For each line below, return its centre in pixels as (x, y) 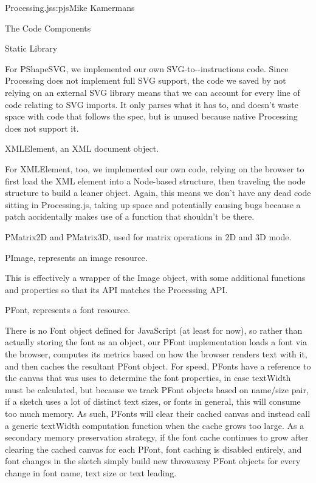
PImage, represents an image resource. (76, 257)
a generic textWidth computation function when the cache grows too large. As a (155, 425)
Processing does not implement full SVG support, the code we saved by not (146, 80)
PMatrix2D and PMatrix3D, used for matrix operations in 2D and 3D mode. (148, 236)
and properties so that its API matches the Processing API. (116, 289)
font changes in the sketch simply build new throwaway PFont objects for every (153, 461)
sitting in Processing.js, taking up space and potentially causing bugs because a (153, 204)
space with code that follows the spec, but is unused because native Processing (151, 116)
